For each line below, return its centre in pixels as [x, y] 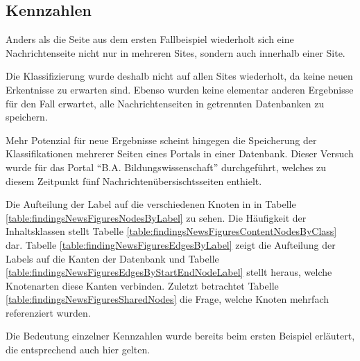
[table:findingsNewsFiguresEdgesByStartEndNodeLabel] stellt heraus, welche [169, 272]
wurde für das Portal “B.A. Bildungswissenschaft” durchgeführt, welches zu [166, 167]
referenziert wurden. [48, 312]
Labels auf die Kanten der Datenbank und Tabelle [112, 258]
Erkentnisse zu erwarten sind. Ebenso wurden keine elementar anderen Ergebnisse [180, 89]
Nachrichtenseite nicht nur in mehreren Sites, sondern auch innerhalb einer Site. [175, 52]
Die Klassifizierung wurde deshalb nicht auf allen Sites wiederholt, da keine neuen [179, 76]
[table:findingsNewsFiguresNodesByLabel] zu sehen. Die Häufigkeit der [156, 217]
